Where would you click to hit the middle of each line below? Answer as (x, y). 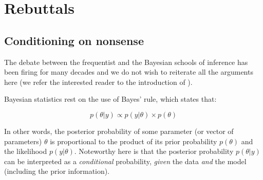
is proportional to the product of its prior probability (134, 141)
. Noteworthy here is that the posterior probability (154, 151)
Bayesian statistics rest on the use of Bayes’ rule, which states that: (110, 99)
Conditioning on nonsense (74, 40)
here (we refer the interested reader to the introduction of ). (98, 82)
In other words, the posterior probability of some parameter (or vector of (119, 131)
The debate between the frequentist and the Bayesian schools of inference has (126, 62)
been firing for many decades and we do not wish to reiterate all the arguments (129, 72)
